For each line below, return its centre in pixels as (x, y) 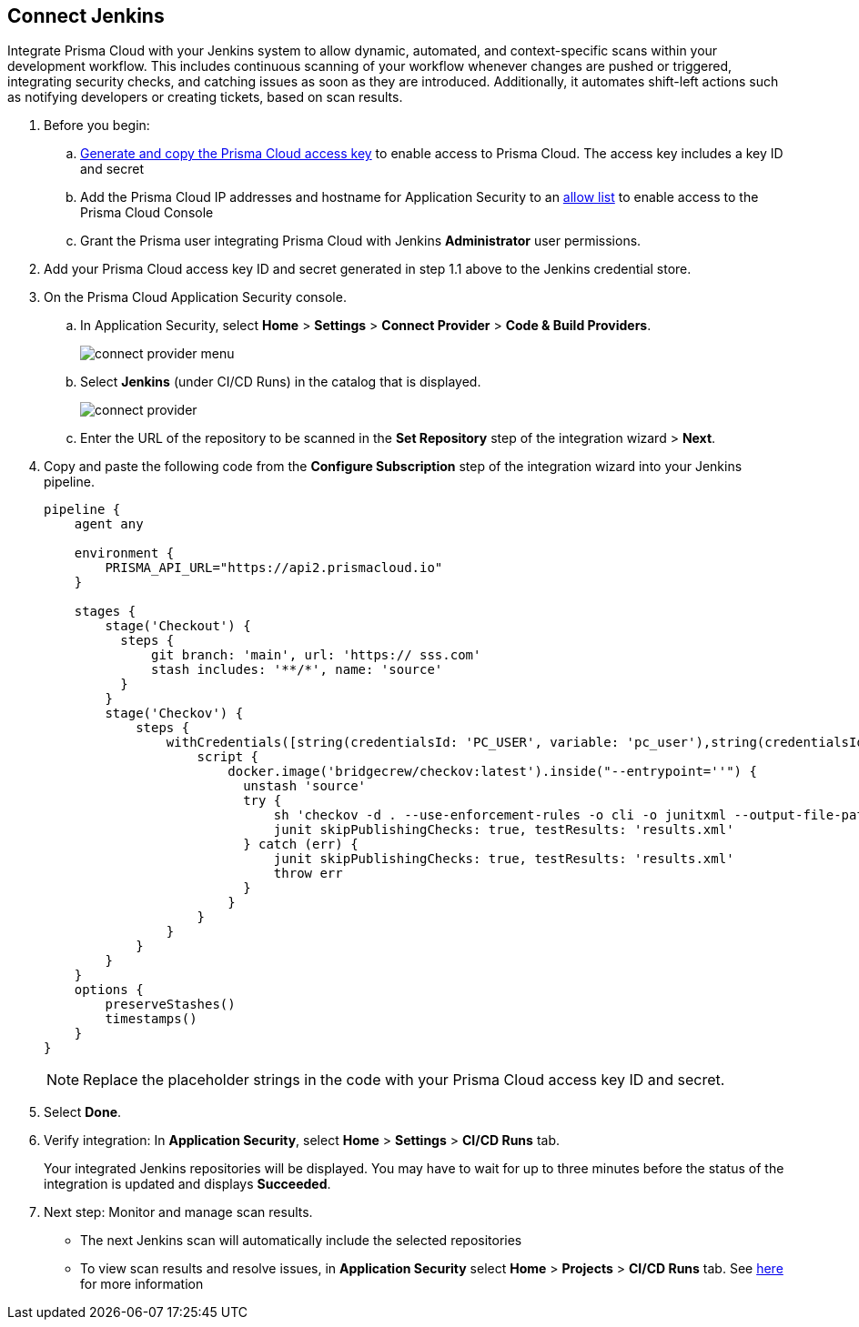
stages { (105, 612)
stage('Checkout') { (178, 626)
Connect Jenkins (86, 16)
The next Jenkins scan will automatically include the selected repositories (301, 1241)
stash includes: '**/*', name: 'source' (297, 670)
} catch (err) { (301, 844)
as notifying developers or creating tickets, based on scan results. (205, 97)
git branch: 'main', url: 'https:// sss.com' (316, 655)
